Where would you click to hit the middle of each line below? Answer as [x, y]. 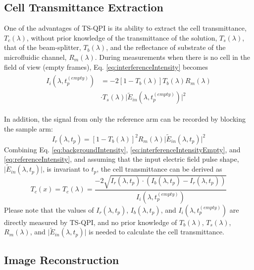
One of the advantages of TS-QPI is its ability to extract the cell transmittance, [125, 28]
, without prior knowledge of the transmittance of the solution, [122, 37]
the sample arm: [28, 128]
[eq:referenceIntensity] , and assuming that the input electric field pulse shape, [122, 159]
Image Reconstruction [62, 259]
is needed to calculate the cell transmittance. [156, 232]
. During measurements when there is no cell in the [172, 57]
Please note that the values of [49, 209]
